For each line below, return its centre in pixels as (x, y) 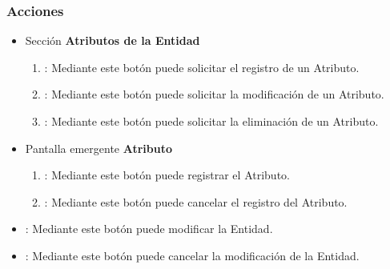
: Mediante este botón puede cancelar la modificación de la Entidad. (192, 255)
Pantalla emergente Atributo (99, 148)
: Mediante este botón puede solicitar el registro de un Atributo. (202, 67)
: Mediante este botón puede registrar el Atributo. (167, 175)
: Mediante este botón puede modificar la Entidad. (149, 229)
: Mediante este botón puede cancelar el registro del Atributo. (196, 201)
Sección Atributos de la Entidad (113, 40)
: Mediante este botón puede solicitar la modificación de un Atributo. (214, 94)
